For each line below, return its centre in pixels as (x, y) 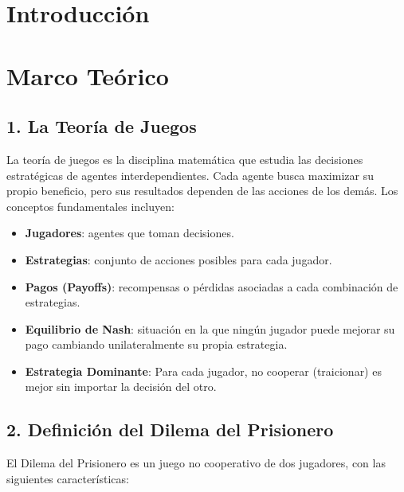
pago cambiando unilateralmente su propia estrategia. (156, 344)
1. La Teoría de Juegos (102, 126)
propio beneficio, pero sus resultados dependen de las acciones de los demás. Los (202, 191)
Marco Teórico (88, 75)
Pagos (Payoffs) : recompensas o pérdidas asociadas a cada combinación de (212, 286)
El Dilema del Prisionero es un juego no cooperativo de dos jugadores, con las (196, 463)
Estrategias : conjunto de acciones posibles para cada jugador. (178, 259)
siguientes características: (68, 478)
